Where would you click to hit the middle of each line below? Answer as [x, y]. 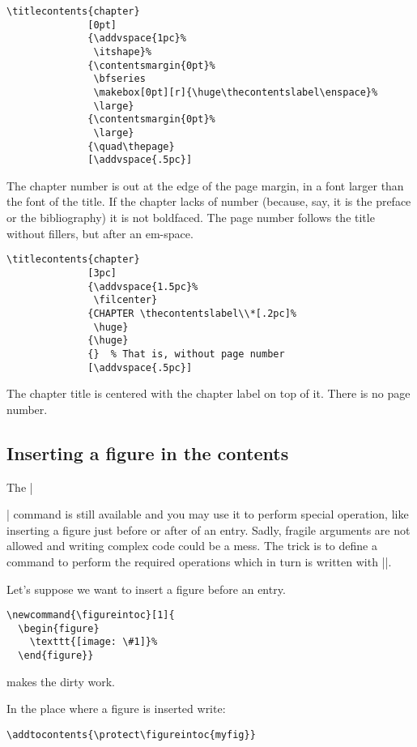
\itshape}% [122, 51]
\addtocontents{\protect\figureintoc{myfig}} [131, 734]
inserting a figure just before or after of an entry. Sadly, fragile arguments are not [208, 529]
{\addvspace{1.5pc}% [143, 286]
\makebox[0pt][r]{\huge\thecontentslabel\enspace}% [236, 92]
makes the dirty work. [61, 681]
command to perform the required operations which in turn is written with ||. [199, 561]
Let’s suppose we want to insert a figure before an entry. [146, 589]
